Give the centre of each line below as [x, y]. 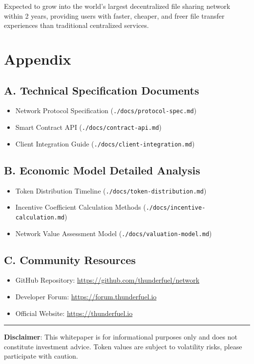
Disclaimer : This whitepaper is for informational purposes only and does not [121, 337]
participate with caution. [41, 356]
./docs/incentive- [176, 208]
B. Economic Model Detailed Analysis [102, 170]
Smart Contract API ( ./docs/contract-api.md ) [88, 127]
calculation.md [40, 217]
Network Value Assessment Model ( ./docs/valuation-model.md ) [114, 233]
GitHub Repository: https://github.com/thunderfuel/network [107, 280]
